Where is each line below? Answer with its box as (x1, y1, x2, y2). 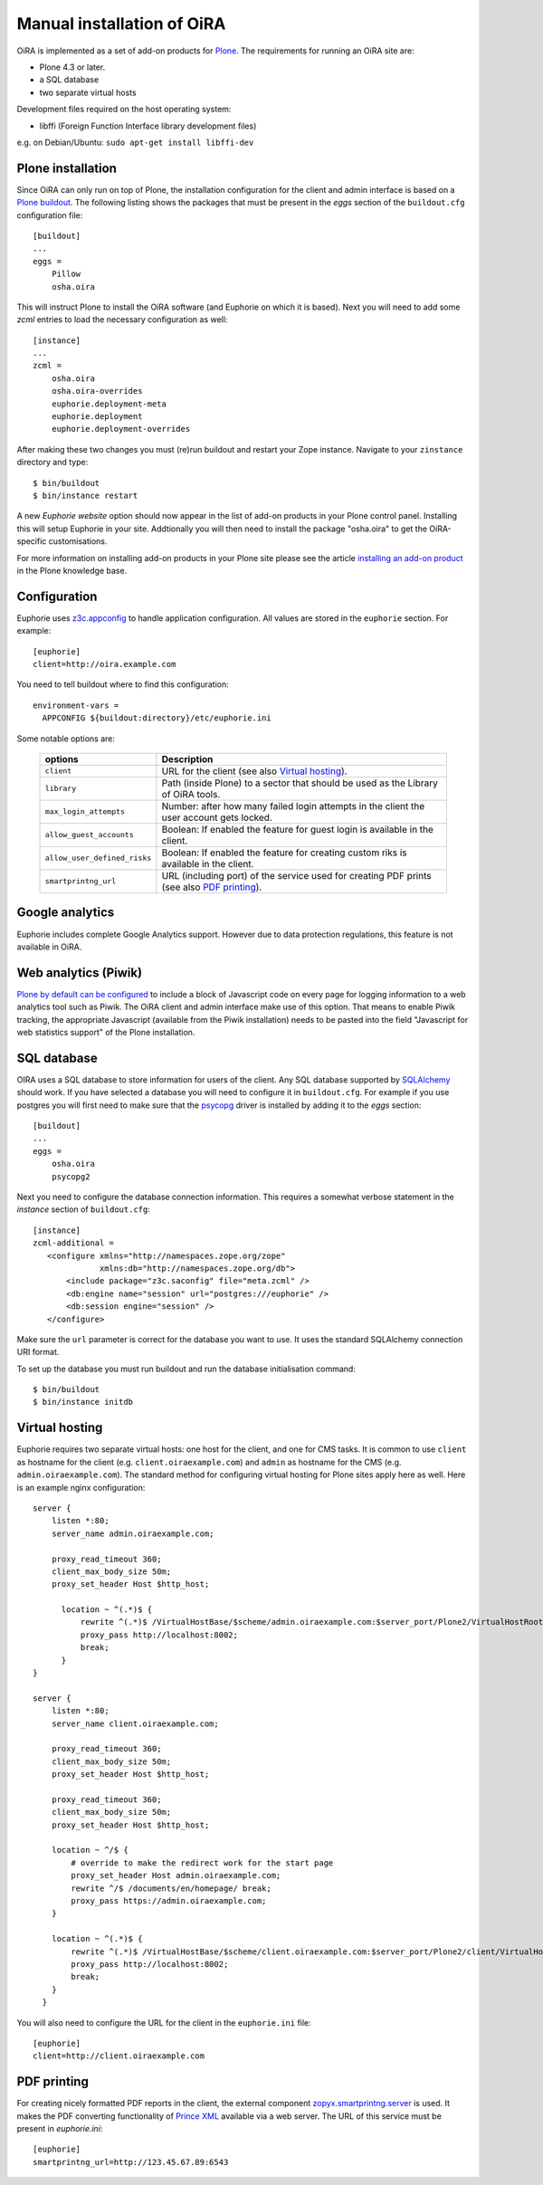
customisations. (48, 536, 108, 547)
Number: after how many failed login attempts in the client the (161, 799, 425, 812)
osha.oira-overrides (51, 386, 143, 396)
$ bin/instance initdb (33, 1397, 134, 1407)
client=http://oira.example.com (33, 659, 176, 670)
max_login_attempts (44, 806, 126, 816)
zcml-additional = (33, 1238, 115, 1248)
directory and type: (16, 457, 89, 468)
